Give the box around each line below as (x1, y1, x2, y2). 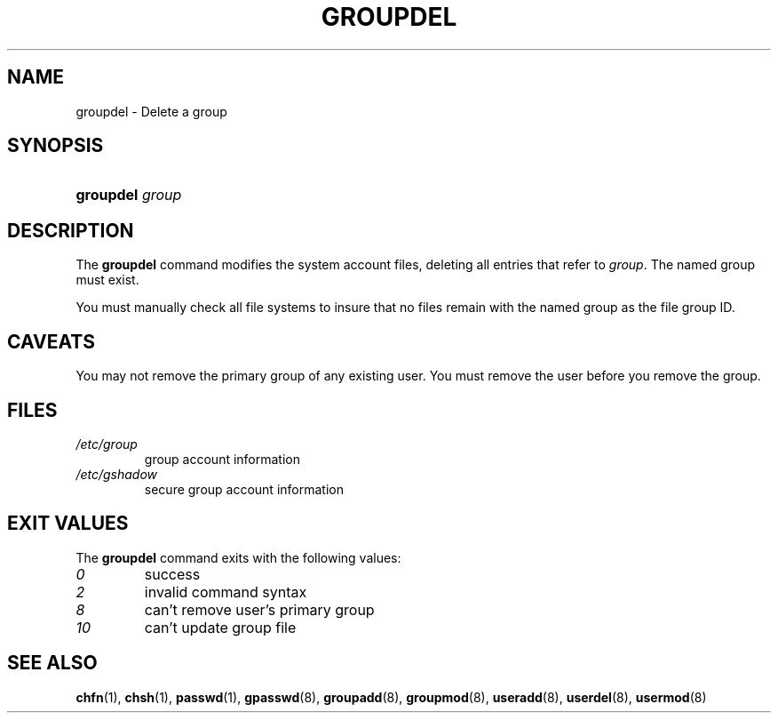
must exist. (75, 272, 139, 288)
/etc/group (75, 436, 138, 452)
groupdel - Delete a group (75, 103, 227, 119)
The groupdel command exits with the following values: (75, 549, 401, 565)
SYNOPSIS (7, 134, 104, 157)
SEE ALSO (7, 652, 98, 675)
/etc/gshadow (75, 466, 158, 482)
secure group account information (144, 481, 344, 497)
